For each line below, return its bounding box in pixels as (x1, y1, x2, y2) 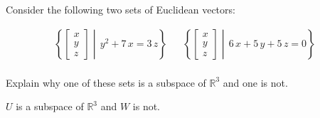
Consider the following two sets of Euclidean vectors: (6, 2, 235, 16)
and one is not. (223, 75, 288, 90)
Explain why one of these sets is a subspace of (6, 75, 206, 90)
